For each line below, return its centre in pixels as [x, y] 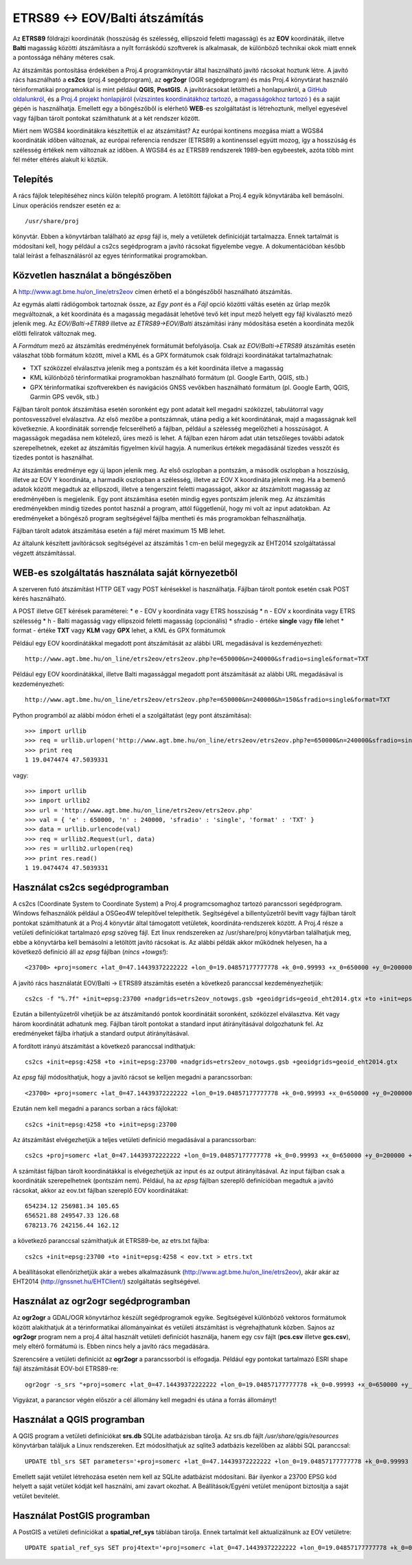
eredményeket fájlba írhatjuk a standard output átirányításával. [101, 1033]
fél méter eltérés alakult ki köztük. [60, 160]
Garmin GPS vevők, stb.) [65, 397]
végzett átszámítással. [44, 553]
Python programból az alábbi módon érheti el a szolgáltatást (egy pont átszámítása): [132, 715]
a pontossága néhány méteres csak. [64, 58]
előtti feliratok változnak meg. [55, 333]
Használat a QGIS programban [79, 1419]
